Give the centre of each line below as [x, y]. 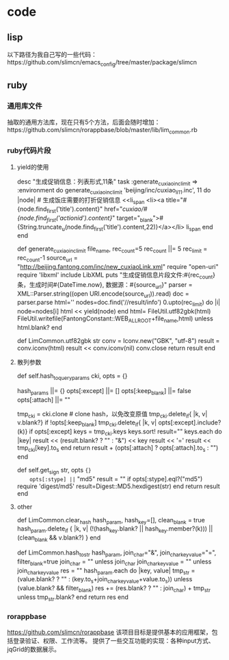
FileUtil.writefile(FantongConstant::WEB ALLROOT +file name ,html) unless [115, 319]
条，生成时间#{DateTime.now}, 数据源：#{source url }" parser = [105, 285]
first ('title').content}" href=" [85, 210]
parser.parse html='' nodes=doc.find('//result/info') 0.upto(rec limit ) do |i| [119, 303]
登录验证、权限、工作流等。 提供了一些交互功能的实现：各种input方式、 [114, 640]
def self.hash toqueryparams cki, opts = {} [72, 376]
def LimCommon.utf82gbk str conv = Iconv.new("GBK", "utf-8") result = [118, 340]
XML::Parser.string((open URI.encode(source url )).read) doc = [103, 294]
